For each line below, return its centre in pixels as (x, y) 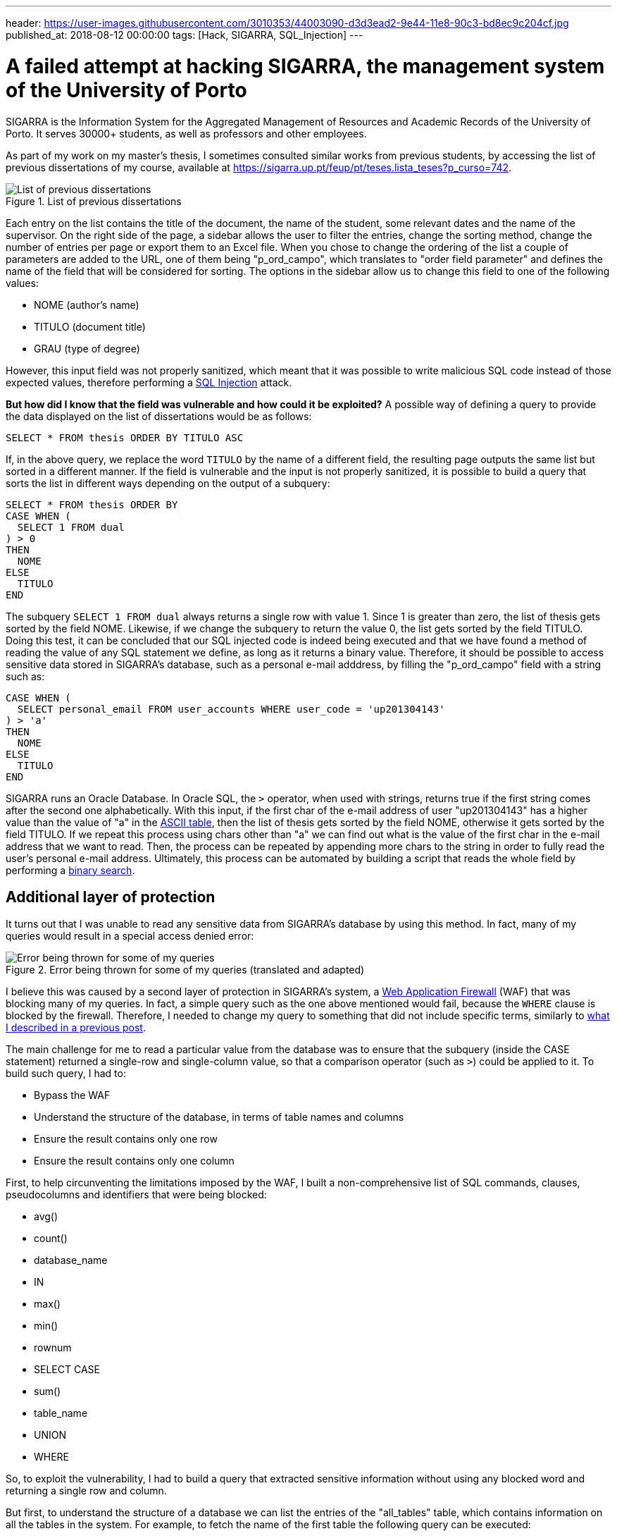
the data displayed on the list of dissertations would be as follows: (159, 416)
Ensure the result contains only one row (126, 1139)
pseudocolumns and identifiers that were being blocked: (136, 1195)
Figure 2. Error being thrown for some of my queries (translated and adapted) (185, 970)
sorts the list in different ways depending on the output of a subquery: (168, 483)
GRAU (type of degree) (87, 348)
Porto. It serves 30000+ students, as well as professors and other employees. (186, 133)
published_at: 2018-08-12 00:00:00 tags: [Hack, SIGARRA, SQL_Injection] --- (185, 35)
